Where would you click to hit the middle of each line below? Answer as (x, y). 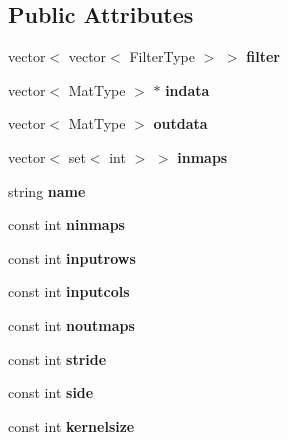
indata (187, 89)
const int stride (57, 358)
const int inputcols (69, 291)
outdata (180, 123)
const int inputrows (72, 257)
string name (47, 190)
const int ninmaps (66, 224)
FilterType (162, 56)
